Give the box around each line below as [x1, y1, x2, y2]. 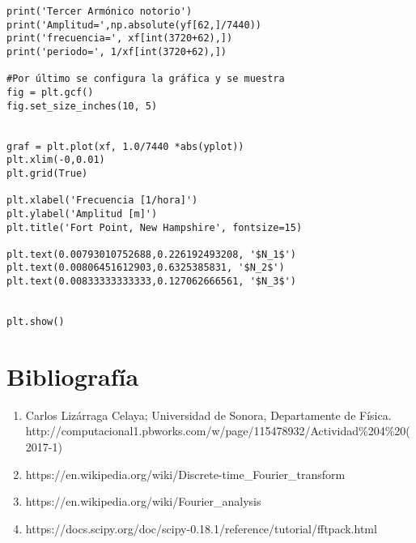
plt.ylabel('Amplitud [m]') [6, 207, 158, 220]
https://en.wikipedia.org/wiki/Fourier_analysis [25, 493, 261, 510]
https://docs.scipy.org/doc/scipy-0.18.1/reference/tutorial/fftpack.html [25, 519, 377, 537]
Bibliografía [6, 359, 139, 392]
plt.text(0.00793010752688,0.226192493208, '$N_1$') [6, 248, 296, 260]
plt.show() [6, 316, 65, 328]
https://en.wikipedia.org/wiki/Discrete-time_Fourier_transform [25, 465, 346, 482]
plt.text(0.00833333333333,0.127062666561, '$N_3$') [6, 276, 296, 288]
